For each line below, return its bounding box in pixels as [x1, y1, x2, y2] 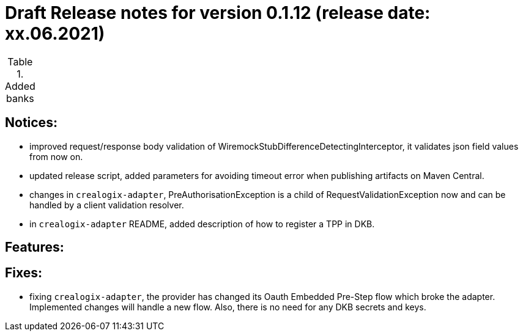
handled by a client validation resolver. [29, 199, 184, 210]
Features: [5, 239, 64, 255]
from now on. [29, 151, 83, 162]
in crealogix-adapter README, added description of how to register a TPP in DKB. [29, 218, 375, 229]
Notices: [5, 115, 57, 131]
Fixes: [5, 265, 43, 281]
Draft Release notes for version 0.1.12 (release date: [5, 2, 431, 23]
